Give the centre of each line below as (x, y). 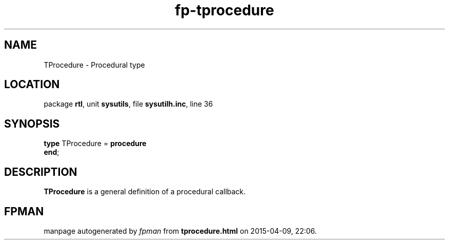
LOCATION (32, 85)
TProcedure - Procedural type (94, 65)
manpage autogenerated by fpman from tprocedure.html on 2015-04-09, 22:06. (180, 231)
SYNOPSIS (32, 124)
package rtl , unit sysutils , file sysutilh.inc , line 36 (128, 104)
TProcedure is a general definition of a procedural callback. (145, 192)
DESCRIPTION (41, 172)
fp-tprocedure (224, 10)
